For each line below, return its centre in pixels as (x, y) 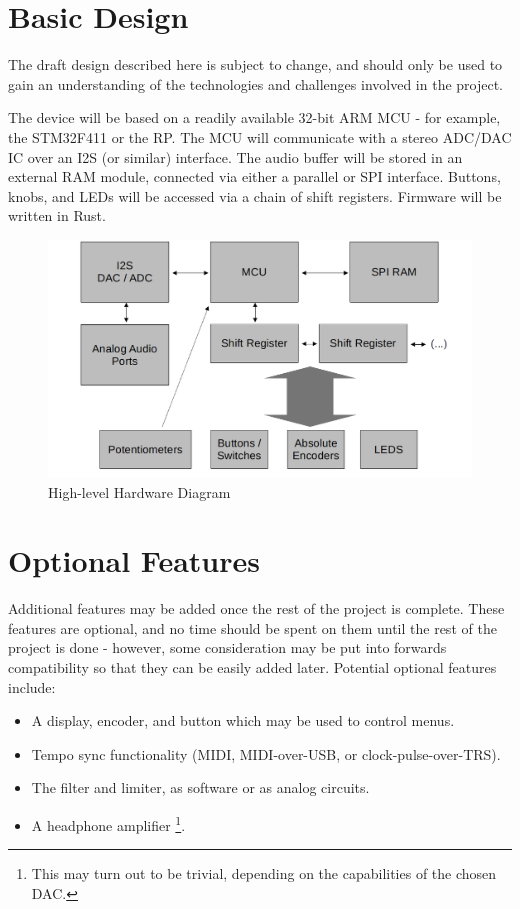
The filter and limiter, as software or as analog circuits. (200, 787)
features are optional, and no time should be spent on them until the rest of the (252, 627)
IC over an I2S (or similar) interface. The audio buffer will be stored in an (235, 156)
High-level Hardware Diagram (139, 491)
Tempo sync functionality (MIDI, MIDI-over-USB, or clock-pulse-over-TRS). (266, 753)
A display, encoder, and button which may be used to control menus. (243, 720)
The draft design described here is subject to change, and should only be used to (255, 64)
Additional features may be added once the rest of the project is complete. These (256, 608)
